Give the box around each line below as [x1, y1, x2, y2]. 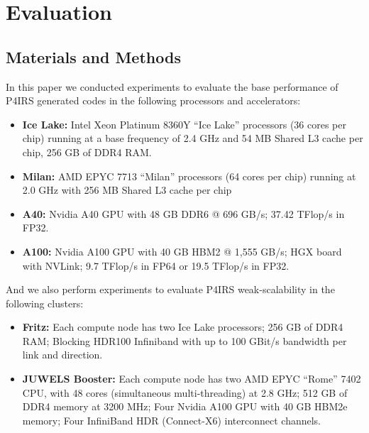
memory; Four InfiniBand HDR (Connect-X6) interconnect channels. [22, 412, 321, 427]
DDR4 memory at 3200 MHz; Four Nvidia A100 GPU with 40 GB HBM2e [22, 399, 348, 414]
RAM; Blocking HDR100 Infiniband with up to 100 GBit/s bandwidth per [22, 333, 347, 348]
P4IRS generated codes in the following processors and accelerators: [6, 93, 301, 108]
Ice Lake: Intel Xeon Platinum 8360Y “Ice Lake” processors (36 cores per [22, 116, 346, 131]
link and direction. [22, 347, 103, 362]
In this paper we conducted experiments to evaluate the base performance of [6, 79, 338, 94]
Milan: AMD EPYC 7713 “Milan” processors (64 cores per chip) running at [22, 168, 356, 183]
